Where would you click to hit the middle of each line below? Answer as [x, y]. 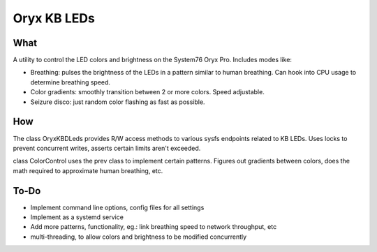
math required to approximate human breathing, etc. [88, 170]
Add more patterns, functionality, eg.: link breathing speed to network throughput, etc [154, 227]
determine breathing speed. [71, 82]
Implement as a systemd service [77, 217]
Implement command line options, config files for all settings [117, 207]
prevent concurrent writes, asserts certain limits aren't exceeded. [107, 148]
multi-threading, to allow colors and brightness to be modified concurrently [139, 237]
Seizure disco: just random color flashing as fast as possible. [118, 102]
